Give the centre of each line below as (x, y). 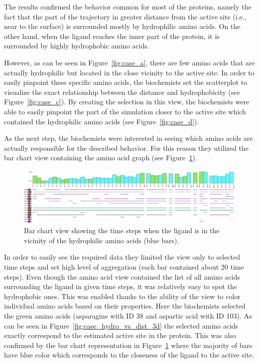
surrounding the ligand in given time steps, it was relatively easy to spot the (121, 286)
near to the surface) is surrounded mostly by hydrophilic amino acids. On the (122, 26)
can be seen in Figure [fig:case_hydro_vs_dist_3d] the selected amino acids (121, 325)
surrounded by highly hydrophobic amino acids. (77, 46)
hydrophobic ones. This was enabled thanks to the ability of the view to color (122, 296)
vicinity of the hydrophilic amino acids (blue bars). (102, 240)
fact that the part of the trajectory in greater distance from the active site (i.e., (125, 16)
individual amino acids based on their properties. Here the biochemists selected (125, 306)
